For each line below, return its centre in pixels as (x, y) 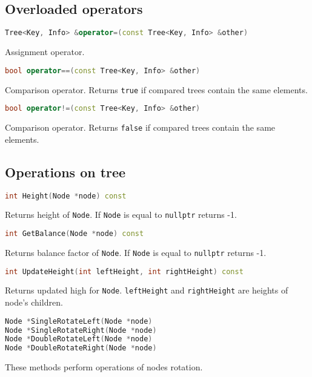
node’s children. (34, 302)
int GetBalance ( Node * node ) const (75, 234)
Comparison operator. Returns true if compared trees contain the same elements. (156, 89)
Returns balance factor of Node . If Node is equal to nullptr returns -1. (136, 252)
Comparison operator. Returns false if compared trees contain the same (140, 127)
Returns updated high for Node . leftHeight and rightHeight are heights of (147, 290)
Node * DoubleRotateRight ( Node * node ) (81, 348)
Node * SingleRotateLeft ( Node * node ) (79, 321)
